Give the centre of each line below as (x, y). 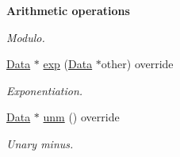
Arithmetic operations (68, 10)
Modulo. (26, 37)
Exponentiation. (45, 90)
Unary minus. (40, 143)
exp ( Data (68, 64)
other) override (137, 64)
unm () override (81, 117)
